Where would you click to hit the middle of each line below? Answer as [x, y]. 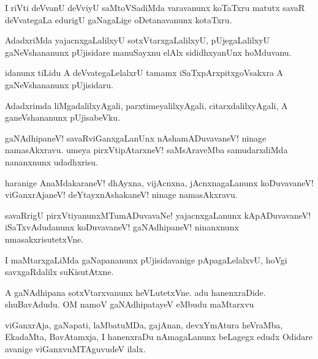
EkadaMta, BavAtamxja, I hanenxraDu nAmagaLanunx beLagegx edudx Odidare [159, 337]
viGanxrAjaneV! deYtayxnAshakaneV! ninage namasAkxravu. [121, 195]
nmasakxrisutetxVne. [44, 239]
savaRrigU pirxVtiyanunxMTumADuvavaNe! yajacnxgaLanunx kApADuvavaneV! [158, 215]
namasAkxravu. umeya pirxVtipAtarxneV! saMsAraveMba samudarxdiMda [146, 150]
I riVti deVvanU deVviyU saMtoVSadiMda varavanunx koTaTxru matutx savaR [155, 7]
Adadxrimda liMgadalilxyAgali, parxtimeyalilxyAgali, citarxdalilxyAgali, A [146, 105]
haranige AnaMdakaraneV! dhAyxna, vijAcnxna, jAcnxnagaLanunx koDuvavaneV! [159, 182]
